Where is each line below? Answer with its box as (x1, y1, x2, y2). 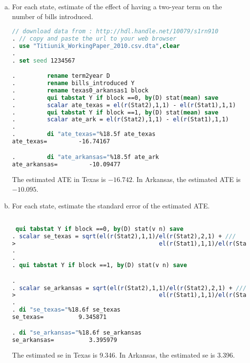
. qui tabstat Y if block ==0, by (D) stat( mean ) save (12, 94, 219, 101)
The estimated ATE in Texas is (12, 174, 106, 184)
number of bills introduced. (12, 11, 93, 21)
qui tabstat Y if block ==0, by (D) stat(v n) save (15, 225, 184, 232)
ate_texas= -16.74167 (12, 138, 110, 145)
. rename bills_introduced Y (12, 80, 135, 87)
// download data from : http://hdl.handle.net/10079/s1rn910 (12, 28, 219, 35)
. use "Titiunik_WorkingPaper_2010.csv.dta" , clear (12, 42, 180, 49)
